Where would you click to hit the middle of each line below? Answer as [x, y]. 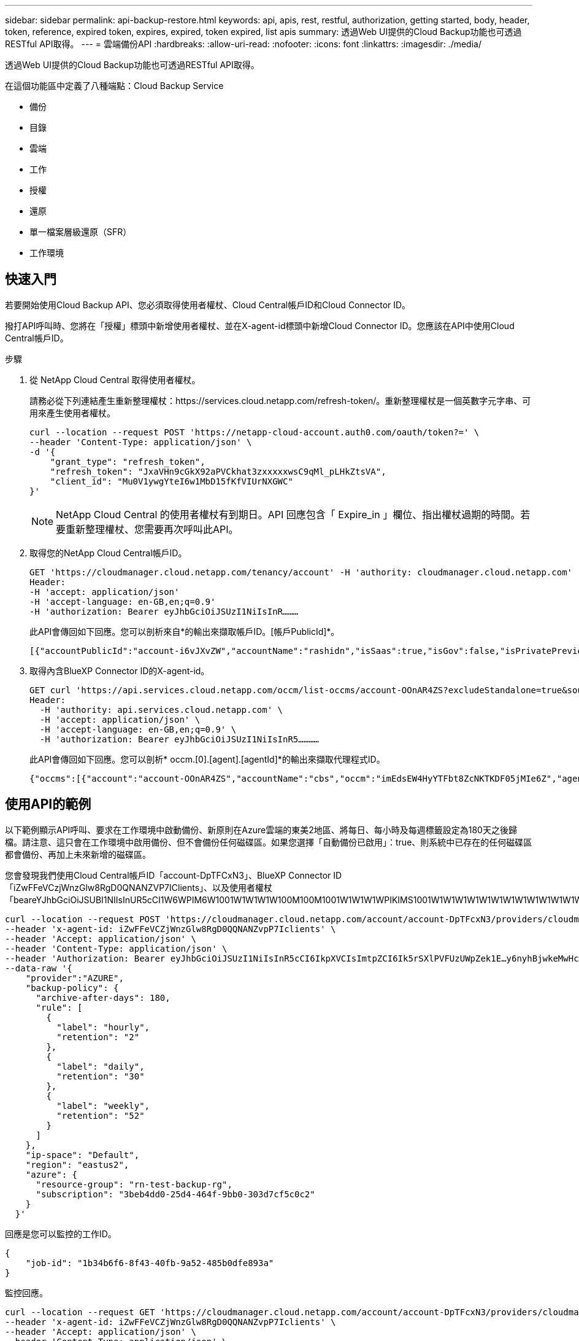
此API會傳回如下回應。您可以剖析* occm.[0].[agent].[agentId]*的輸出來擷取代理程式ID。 [207, 759]
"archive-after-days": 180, [103, 997]
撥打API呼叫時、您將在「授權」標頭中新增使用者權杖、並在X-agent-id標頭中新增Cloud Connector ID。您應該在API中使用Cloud [260, 325]
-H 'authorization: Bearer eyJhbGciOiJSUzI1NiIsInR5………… [179, 739]
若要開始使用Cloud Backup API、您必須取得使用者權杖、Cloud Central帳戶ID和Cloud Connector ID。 [208, 305]
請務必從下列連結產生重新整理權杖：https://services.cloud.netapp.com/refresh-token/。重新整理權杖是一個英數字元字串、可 [280, 400]
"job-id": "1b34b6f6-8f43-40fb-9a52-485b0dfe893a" [150, 1263]
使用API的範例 [48, 804]
